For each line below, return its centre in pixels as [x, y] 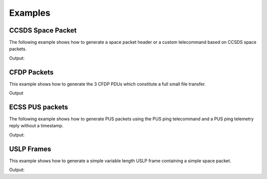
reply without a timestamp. [36, 126]
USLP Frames [30, 149]
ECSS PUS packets [39, 107]
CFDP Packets [31, 72]
